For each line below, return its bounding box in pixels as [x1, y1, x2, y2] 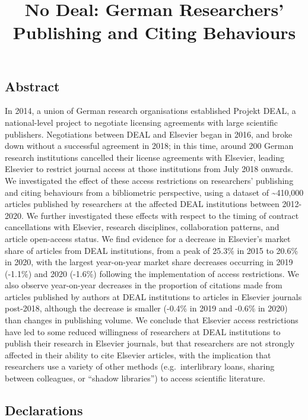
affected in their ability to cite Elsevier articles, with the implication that [5, 348, 271, 361]
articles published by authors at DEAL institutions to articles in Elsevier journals [5, 290, 302, 303]
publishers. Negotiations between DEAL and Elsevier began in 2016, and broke [5, 128, 293, 140]
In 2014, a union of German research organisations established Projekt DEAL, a [5, 104, 296, 117]
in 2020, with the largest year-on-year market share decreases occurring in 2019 [5, 256, 293, 268]
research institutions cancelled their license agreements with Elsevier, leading [5, 151, 284, 163]
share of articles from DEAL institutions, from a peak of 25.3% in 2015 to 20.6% [5, 244, 299, 256]
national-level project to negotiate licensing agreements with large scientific [5, 116, 278, 128]
